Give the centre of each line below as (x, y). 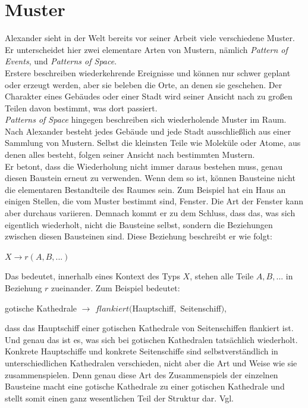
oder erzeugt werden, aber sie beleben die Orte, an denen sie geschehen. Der (144, 84)
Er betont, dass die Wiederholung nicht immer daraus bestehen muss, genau (144, 166)
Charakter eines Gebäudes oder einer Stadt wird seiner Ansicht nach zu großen (149, 96)
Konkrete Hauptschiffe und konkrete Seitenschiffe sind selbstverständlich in (142, 351)
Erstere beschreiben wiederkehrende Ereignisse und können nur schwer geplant (148, 72)
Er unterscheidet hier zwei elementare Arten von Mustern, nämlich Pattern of (146, 49)
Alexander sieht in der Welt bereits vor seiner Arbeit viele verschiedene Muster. (150, 38)
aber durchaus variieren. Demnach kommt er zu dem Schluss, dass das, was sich (150, 213)
